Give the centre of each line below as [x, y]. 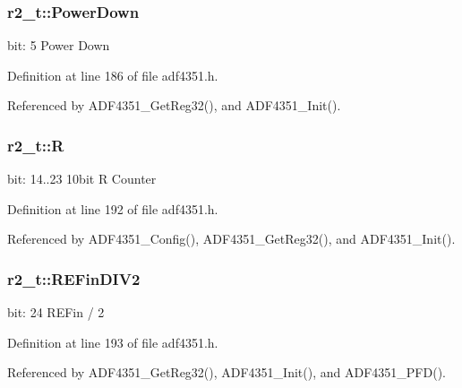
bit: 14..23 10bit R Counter [82, 179]
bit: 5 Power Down [59, 45]
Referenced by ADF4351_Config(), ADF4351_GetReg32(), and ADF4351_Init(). [231, 239]
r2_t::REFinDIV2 [74, 278]
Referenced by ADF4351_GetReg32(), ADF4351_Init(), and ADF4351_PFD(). [227, 372]
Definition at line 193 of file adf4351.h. [113, 342]
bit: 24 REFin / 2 [56, 312]
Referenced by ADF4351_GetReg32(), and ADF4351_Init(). [174, 105]
